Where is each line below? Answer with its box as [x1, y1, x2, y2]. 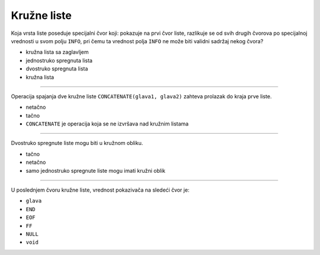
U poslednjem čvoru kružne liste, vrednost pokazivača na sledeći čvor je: [11, 186, 190, 193]
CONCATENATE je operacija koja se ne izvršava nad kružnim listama [25, 120, 189, 127]
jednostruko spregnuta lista [25, 57, 93, 64]
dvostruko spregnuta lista [25, 65, 88, 72]
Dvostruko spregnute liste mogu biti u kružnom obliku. [11, 140, 143, 147]
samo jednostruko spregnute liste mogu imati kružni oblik [25, 167, 166, 174]
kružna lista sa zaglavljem [25, 49, 89, 56]
